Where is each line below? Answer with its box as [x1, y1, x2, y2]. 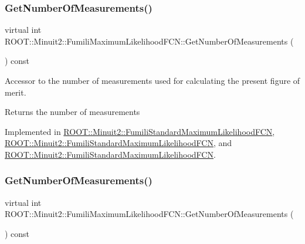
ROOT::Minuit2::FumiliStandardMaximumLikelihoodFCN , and [5, 137, 232, 149]
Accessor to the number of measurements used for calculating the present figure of [5, 74, 300, 86]
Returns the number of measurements [5, 106, 140, 118]
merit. [5, 86, 26, 98]
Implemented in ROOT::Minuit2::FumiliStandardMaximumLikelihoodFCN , [5, 125, 275, 137]
